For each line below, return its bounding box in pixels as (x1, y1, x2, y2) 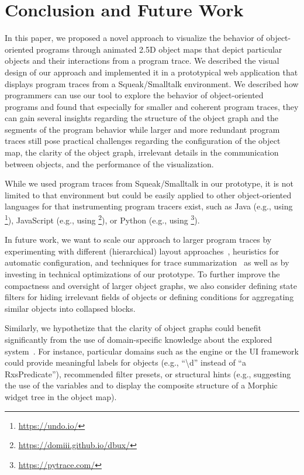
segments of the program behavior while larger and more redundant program (5, 123, 280, 135)
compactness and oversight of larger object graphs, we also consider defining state (5, 279, 298, 291)
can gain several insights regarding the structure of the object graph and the (5, 112, 279, 124)
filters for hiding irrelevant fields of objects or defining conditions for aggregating (5, 291, 294, 303)
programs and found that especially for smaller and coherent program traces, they (5, 100, 299, 112)
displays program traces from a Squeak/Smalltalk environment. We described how (5, 77, 299, 90)
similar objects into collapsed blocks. (5, 302, 136, 314)
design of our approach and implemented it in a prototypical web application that (5, 66, 298, 78)
